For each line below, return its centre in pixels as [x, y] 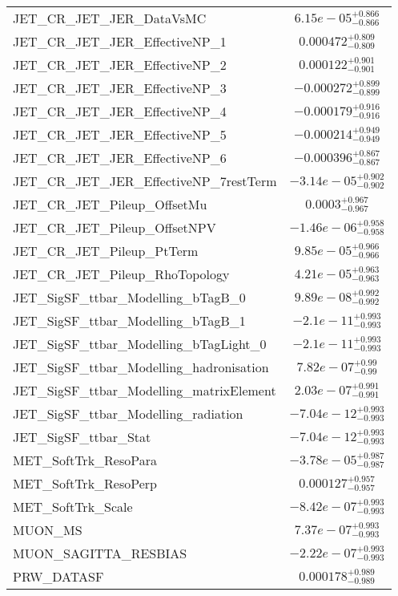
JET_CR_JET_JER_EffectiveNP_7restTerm [145, 181]
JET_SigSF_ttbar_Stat [82, 437]
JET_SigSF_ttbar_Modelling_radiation [128, 414]
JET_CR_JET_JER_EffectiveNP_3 [120, 88]
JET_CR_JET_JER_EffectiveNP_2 [120, 65]
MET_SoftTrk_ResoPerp [85, 483]
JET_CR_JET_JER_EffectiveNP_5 [120, 134]
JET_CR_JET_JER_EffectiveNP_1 [120, 41]
